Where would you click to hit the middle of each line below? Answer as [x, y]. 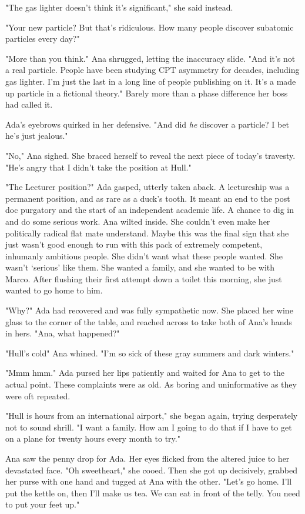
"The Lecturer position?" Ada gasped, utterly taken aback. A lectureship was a [148, 187]
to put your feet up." [43, 504]
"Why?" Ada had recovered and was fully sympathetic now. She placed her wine [149, 310]
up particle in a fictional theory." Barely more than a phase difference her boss [147, 93]
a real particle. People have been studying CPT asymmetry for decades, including [152, 70]
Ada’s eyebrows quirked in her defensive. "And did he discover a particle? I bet [147, 124]
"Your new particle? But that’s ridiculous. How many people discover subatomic [150, 27]
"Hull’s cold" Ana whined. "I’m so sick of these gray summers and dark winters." [150, 353]
